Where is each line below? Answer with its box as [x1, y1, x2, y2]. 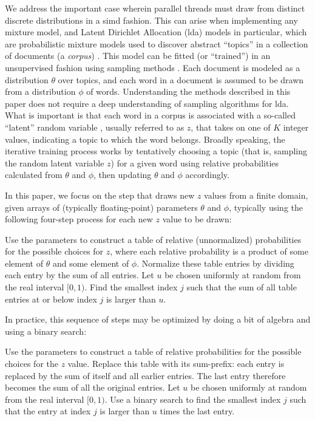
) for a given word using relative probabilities [110, 156, 279, 169]
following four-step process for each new [5, 213, 153, 225]
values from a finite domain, [204, 188, 308, 201]
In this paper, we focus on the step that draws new [5, 188, 195, 201]
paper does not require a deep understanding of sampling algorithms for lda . [5, 97, 289, 109]
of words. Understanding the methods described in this [86, 85, 291, 98]
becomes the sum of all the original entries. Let [5, 381, 180, 394]
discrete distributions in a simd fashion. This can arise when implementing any [5, 13, 298, 26]
